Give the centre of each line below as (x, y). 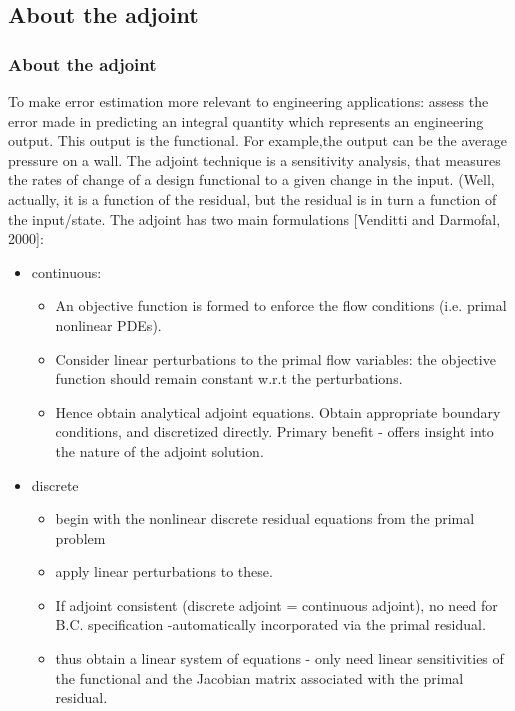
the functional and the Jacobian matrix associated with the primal (259, 677)
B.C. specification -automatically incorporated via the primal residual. (270, 624)
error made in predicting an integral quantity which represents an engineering (246, 120)
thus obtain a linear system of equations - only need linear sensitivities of (279, 658)
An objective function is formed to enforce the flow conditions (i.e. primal (281, 305)
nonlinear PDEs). (108, 324)
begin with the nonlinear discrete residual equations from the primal (265, 518)
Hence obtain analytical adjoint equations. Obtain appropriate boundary (278, 411)
